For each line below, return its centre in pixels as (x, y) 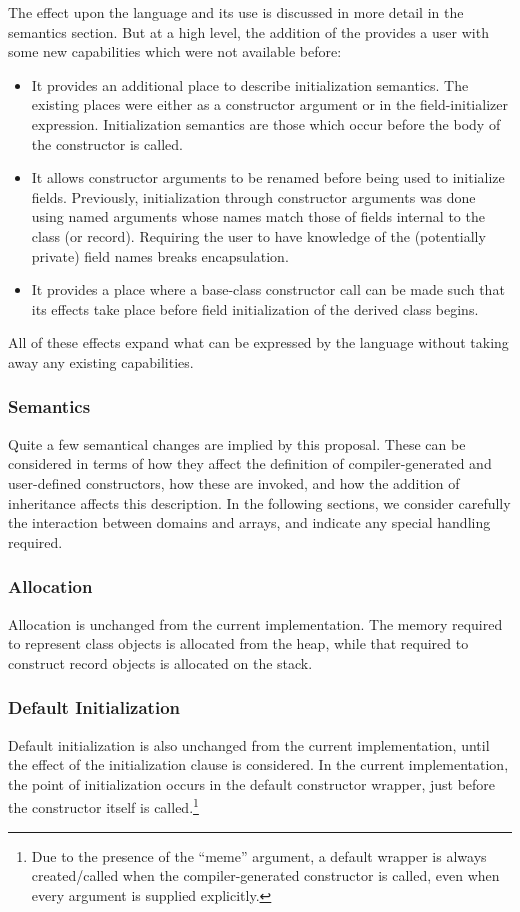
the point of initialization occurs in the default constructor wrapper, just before (252, 783)
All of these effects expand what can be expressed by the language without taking (258, 342)
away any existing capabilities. (101, 361)
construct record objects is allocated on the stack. (160, 662)
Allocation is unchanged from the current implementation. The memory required (255, 623)
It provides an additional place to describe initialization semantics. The (250, 84)
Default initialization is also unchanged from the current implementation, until (249, 744)
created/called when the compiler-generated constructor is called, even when (265, 875)
